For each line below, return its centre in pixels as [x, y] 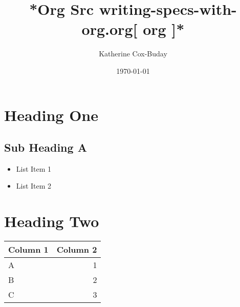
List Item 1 [34, 168]
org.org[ [110, 29]
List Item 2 [34, 186]
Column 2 [77, 250]
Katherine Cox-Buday [133, 54]
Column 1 [28, 250]
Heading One [51, 115]
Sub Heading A [46, 147]
